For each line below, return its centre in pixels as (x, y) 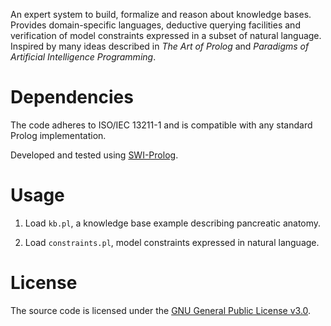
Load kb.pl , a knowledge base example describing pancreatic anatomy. (173, 223)
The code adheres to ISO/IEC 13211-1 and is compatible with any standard (161, 125)
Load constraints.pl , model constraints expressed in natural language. (172, 242)
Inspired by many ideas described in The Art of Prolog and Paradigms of (160, 46)
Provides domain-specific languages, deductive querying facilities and (155, 25)
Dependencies (72, 97)
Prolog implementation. (58, 135)
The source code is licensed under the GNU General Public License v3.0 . (161, 310)
